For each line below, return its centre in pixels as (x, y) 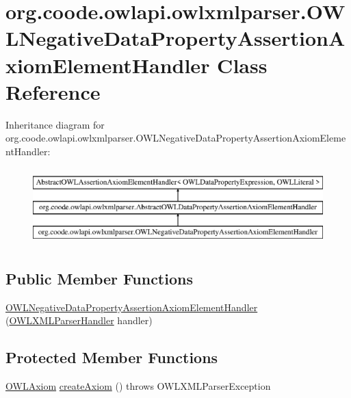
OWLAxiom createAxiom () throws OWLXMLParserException (138, 386)
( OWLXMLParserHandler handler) (79, 320)
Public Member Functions (99, 278)
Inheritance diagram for (55, 124)
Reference (53, 91)
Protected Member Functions (112, 357)
